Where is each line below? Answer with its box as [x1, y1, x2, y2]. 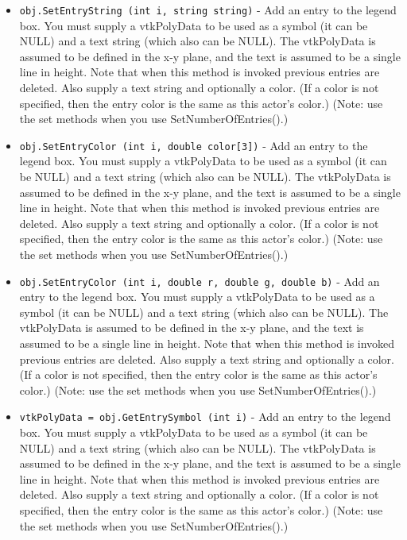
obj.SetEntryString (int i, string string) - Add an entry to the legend [19, 2, 397, 17]
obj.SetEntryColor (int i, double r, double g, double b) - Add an [19, 272, 380, 289]
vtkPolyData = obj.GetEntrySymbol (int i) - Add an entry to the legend [19, 408, 391, 425]
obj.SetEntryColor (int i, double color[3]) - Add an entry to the [19, 137, 368, 153]
